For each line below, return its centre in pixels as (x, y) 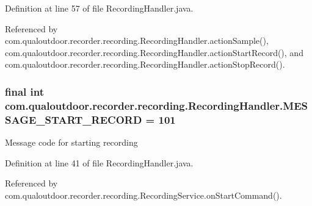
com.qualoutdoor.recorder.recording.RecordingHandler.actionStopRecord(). (145, 64)
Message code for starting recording (71, 142)
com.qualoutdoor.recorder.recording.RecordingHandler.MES (156, 105)
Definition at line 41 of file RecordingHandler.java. (99, 162)
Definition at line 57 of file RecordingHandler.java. (99, 8)
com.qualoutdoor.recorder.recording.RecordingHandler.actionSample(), (137, 41)
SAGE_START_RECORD (74, 119)
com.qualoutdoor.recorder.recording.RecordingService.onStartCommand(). (143, 195)
